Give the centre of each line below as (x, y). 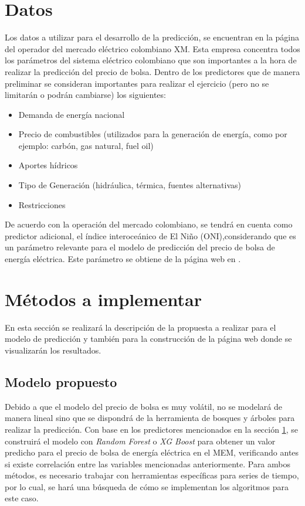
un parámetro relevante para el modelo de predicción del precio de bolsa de (140, 247)
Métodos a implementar (104, 299)
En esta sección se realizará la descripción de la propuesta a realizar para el (140, 327)
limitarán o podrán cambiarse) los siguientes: (85, 95)
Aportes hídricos (48, 165)
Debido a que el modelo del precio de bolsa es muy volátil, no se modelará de (143, 406)
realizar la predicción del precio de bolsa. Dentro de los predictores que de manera (152, 71)
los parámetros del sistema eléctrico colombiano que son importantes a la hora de (151, 60)
